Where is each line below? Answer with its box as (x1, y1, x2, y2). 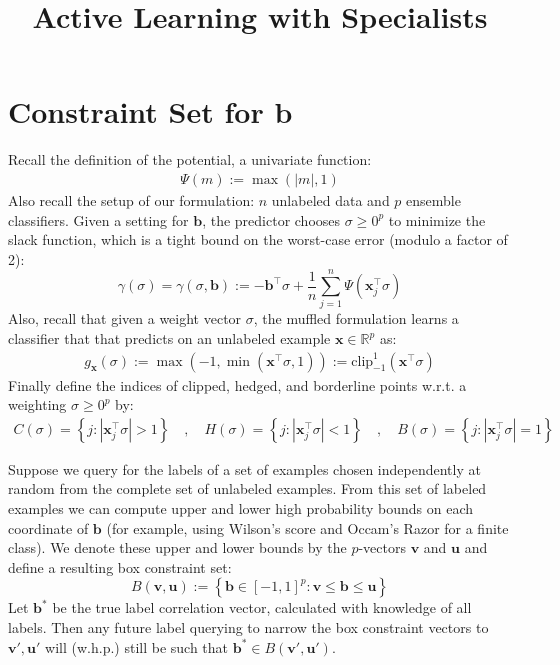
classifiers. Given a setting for (8, 209, 189, 230)
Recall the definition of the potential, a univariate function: (8, 149, 372, 170)
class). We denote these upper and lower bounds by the (8, 537, 347, 558)
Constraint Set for (8, 91, 264, 132)
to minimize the (388, 209, 486, 230)
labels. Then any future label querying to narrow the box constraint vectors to (8, 617, 489, 638)
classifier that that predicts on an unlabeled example (8, 328, 331, 349)
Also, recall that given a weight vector (8, 308, 242, 329)
